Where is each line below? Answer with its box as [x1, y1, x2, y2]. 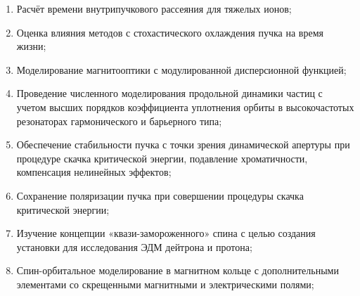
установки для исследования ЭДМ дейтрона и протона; [16, 239, 252, 254]
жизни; [16, 39, 46, 53]
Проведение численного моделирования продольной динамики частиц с [16, 86, 323, 101]
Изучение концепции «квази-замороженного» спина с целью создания [16, 226, 316, 240]
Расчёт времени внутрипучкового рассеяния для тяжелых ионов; [16, 1, 292, 15]
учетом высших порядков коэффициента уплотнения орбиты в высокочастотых [16, 99, 354, 114]
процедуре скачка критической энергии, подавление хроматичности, [16, 150, 308, 165]
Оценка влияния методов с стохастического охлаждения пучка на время [16, 25, 323, 39]
